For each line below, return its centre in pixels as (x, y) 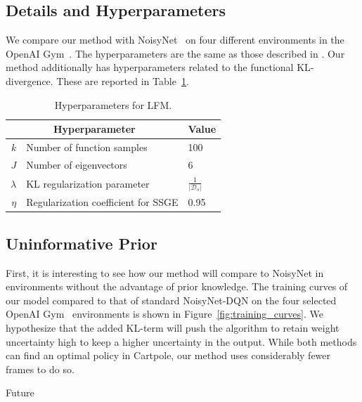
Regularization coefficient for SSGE (102, 202)
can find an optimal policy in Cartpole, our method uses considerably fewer (168, 355)
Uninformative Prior (82, 243)
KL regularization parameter (88, 183)
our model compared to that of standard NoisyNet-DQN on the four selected (171, 300)
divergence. (30, 80)
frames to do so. (40, 369)
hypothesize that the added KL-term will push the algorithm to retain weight (173, 327)
